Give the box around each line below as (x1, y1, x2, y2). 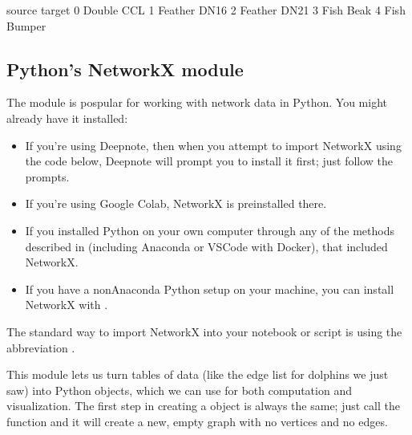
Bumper (6, 17, 46, 34)
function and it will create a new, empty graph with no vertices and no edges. (6, 413, 388, 429)
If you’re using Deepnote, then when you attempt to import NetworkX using (25, 136, 402, 153)
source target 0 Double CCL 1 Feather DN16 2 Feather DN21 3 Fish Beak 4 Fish (6, 2, 406, 18)
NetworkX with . (25, 296, 108, 313)
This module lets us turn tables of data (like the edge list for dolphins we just (6, 366, 389, 383)
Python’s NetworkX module (6, 56, 244, 81)
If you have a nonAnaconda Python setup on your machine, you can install (25, 280, 394, 297)
